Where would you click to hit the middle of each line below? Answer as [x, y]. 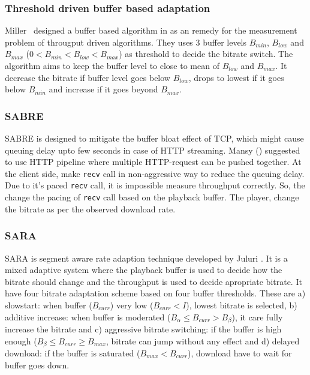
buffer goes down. [37, 364]
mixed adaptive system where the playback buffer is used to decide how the [144, 270]
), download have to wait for [240, 353]
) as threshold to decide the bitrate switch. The [206, 54]
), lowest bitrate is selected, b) [242, 304]
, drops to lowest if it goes [236, 77]
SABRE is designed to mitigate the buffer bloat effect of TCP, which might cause [154, 138]
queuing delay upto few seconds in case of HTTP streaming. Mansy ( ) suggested [153, 150]
